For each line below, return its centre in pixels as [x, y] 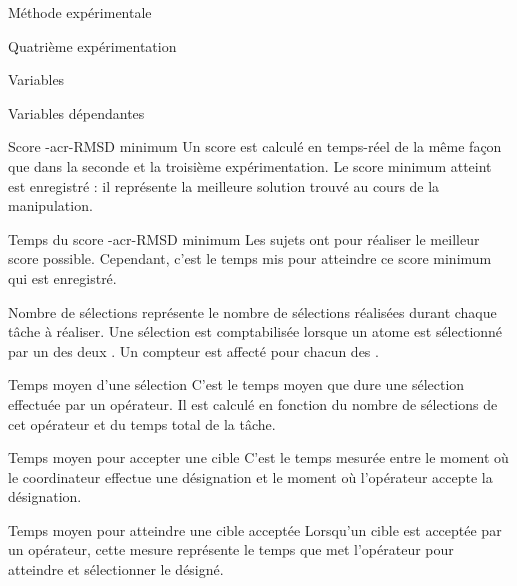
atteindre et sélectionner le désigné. [116, 569]
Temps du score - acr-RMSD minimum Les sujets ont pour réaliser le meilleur [244, 238]
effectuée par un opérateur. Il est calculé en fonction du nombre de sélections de [253, 403]
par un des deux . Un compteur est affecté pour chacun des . [193, 350]
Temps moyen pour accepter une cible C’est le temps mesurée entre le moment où [258, 457]
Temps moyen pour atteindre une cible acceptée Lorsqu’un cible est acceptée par [255, 529]
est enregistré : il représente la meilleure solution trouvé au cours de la [224, 185]
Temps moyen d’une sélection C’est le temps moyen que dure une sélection [236, 384]
